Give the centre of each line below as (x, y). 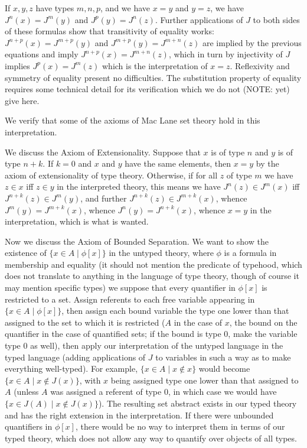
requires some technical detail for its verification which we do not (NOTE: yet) (147, 89)
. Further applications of (199, 19)
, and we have (125, 8)
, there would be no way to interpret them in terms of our (180, 426)
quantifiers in (29, 426)
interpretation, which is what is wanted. (77, 221)
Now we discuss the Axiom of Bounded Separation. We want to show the (137, 241)
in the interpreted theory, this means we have (139, 186)
